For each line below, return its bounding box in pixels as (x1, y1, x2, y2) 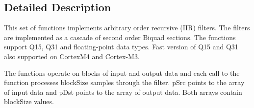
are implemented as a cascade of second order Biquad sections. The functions (4, 32, 236, 42)
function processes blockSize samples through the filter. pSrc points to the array (4, 77, 245, 87)
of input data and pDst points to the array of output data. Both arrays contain (4, 86, 242, 97)
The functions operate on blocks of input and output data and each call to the (4, 67, 240, 78)
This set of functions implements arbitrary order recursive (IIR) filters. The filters (4, 22, 250, 33)
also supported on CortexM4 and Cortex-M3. (4, 51, 140, 61)
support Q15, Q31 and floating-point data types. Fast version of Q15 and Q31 (4, 42, 238, 52)
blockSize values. (4, 96, 54, 107)
